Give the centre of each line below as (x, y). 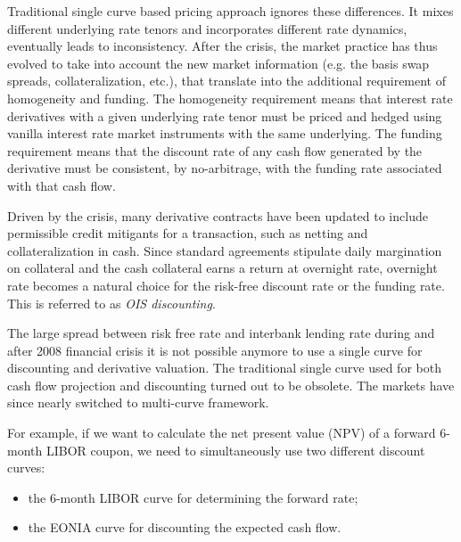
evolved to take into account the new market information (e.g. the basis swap (218, 63)
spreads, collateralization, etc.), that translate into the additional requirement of (227, 81)
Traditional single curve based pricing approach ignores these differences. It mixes (230, 11)
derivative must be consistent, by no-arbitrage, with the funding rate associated (225, 168)
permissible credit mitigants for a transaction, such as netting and (188, 233)
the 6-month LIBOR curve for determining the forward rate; (193, 497)
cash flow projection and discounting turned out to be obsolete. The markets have (231, 385)
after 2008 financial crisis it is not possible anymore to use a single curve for (215, 350)
